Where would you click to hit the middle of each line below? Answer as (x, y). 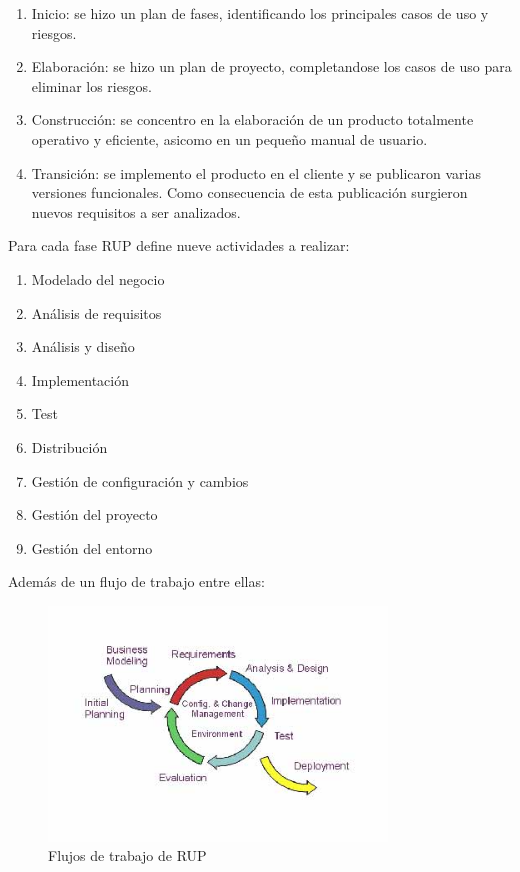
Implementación (80, 379)
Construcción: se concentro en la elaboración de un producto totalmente (252, 119)
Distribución (69, 446)
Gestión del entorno (92, 547)
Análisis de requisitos (96, 312)
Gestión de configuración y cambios (140, 480)
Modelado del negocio (98, 278)
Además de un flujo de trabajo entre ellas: (136, 581)
